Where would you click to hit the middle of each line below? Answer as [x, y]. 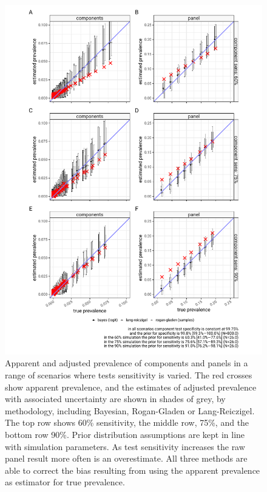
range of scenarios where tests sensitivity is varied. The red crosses [129, 375]
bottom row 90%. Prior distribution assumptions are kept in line [125, 434]
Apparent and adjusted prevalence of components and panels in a [127, 363]
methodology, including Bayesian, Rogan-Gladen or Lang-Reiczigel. [130, 410]
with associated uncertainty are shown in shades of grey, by [115, 399]
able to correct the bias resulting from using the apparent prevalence [133, 470]
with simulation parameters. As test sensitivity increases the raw [125, 446]
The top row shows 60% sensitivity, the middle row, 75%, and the [127, 422]
